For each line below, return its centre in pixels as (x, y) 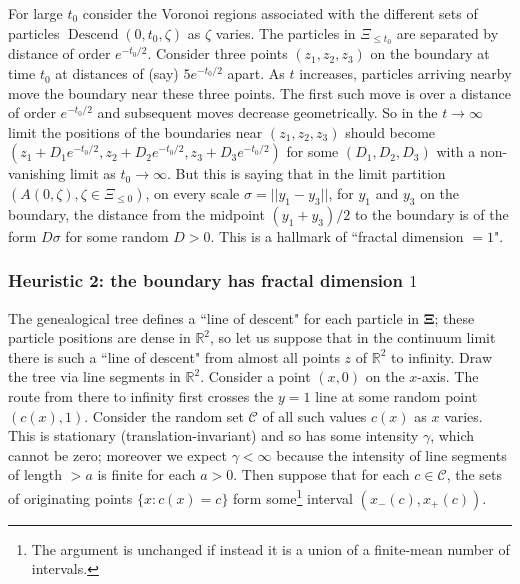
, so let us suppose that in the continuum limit (353, 337)
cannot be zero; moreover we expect (118, 454)
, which (452, 435)
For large (35, 13)
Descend (93, 34)
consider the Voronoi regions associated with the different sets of (280, 13)
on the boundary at (430, 53)
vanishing (37, 173)
